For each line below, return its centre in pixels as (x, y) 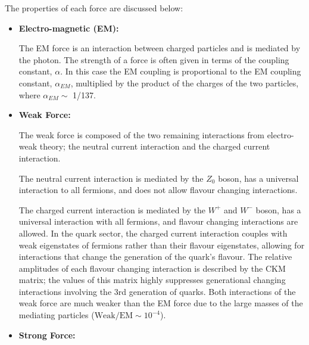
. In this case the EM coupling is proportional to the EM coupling (181, 71)
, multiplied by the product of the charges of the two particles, (185, 83)
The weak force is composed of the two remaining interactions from (141, 134)
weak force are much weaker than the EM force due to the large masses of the (161, 303)
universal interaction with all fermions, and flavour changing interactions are (158, 221)
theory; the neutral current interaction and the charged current (155, 146)
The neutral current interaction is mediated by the (111, 178)
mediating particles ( (57, 315)
